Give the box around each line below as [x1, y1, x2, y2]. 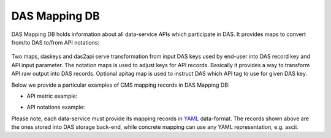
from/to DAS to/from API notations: [11, 38, 100, 46]
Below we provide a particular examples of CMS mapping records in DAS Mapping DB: [11, 81, 230, 89]
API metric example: [26, 92, 78, 100]
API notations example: [26, 104, 85, 111]
